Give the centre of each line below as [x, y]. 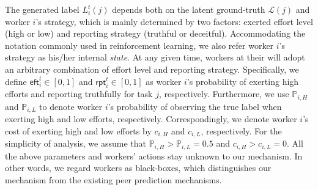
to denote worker [71, 106]
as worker [164, 81]
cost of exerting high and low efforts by [78, 130]
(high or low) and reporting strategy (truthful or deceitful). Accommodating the [155, 33]
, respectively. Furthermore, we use [224, 94]
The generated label [42, 9]
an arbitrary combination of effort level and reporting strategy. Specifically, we [152, 69]
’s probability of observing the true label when [195, 106]
